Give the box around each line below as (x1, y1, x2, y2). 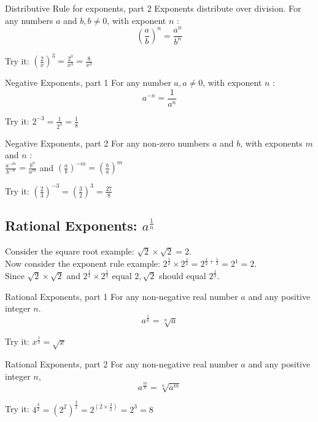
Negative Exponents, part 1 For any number (5, 76, 171, 89)
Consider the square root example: (5, 245, 134, 258)
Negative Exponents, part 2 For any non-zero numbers (5, 136, 210, 149)
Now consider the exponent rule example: (5, 257, 160, 270)
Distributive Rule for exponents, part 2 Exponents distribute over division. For (5, 2, 301, 14)
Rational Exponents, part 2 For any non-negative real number (5, 357, 238, 370)
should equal (159, 269, 206, 282)
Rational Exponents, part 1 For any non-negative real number (5, 290, 238, 302)
